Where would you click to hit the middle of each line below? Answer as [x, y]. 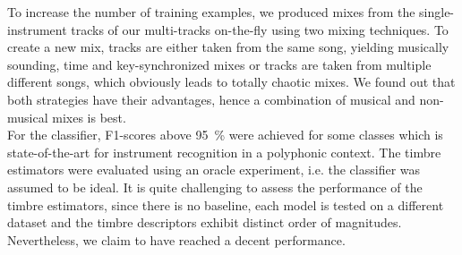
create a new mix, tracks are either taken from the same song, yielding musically [228, 47]
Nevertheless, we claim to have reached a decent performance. [176, 239]
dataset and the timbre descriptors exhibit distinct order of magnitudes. [205, 222]
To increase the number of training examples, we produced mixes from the [211, 12]
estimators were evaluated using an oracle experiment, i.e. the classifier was [214, 170]
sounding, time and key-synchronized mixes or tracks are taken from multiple [219, 64]
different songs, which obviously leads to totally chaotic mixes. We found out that [231, 82]
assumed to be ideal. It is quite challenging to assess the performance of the [215, 187]
